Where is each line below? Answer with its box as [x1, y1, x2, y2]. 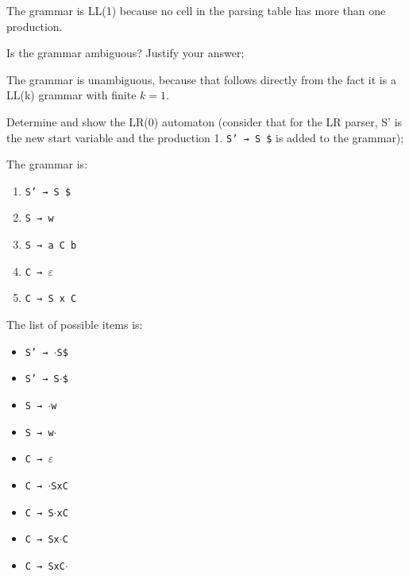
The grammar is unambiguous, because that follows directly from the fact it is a [6, 71, 396, 87]
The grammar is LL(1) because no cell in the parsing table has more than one [6, 2, 386, 18]
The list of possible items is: [6, 316, 143, 333]
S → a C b [25, 240, 77, 252]
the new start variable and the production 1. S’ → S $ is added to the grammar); [6, 129, 404, 145]
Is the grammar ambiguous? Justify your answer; [6, 44, 245, 61]
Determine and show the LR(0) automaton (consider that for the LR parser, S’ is [6, 113, 403, 130]
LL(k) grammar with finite [6, 87, 137, 103]
